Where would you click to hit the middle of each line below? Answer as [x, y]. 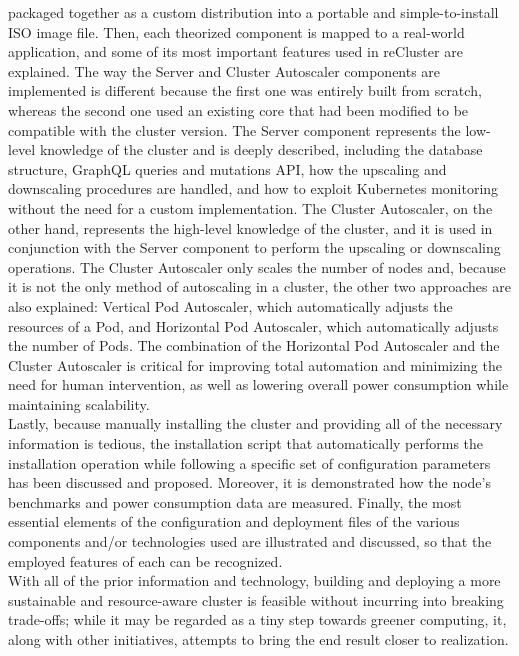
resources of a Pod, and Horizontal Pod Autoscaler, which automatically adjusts [253, 325]
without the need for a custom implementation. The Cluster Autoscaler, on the [250, 207]
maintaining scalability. [79, 403]
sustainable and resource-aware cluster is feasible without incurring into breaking [256, 599]
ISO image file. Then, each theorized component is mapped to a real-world [236, 31]
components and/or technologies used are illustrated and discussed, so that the [250, 541]
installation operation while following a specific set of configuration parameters [249, 462]
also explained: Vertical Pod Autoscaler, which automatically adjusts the [230, 305]
